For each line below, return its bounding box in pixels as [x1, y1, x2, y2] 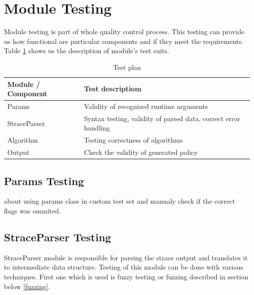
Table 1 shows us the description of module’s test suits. [4, 45, 169, 56]
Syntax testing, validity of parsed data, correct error [84, 113, 240, 123]
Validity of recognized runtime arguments [84, 101, 208, 111]
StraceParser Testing [4, 229, 111, 244]
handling [84, 123, 110, 133]
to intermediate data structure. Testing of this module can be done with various [4, 262, 243, 272]
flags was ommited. [4, 205, 61, 215]
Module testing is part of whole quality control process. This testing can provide [4, 26, 245, 37]
